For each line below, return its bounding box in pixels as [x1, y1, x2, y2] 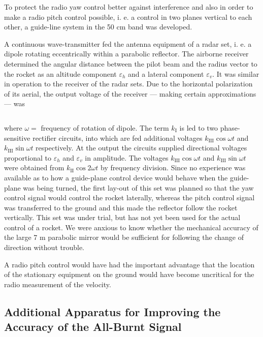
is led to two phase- [179, 122, 240, 133]
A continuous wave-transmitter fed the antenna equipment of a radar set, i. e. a [4, 38, 252, 49]
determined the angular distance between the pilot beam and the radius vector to [4, 58, 257, 69]
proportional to [4, 152, 52, 163]
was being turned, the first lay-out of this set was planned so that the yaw [23, 182, 254, 193]
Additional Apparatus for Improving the [4, 303, 221, 319]
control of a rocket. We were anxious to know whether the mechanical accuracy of [4, 222, 258, 232]
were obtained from [4, 162, 64, 173]
